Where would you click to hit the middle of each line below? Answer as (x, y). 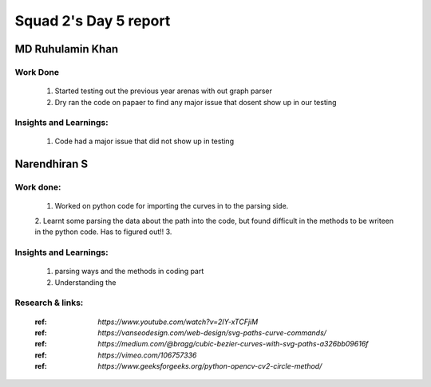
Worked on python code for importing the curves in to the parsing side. (172, 206)
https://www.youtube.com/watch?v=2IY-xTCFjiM (178, 322)
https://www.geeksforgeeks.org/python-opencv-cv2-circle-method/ (210, 366)
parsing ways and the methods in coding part (129, 272)
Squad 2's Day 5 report (93, 21)
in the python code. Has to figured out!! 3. (103, 232)
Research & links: (49, 303)
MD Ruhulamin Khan (67, 49)
